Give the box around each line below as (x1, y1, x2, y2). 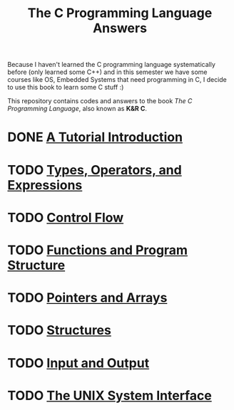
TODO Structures (7, 322, 112, 339)
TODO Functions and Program (7, 242, 188, 258)
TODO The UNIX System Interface (7, 387, 212, 404)
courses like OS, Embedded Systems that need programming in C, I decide (7, 75, 227, 84)
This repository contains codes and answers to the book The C (7, 97, 193, 105)
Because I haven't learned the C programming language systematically (7, 61, 215, 69)
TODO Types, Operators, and (7, 162, 182, 178)
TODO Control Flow (7, 209, 124, 226)
